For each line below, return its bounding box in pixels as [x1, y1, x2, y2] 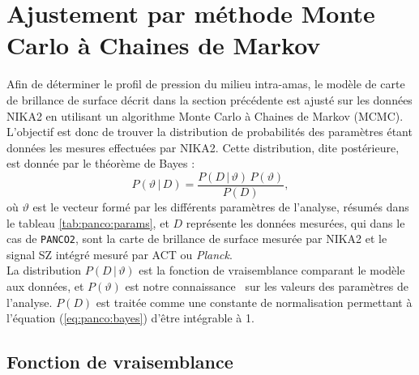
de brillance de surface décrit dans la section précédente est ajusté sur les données [6, 91, 413, 108]
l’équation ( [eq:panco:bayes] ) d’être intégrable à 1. [6, 309, 254, 326]
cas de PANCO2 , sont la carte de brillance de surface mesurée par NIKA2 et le [6, 230, 387, 247]
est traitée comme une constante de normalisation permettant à [96, 293, 413, 310]
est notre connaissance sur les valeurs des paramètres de [125, 277, 409, 294]
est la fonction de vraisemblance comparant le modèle [139, 262, 405, 279]
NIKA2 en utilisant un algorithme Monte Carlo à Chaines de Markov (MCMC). [6, 107, 404, 124]
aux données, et [6, 277, 84, 294]
